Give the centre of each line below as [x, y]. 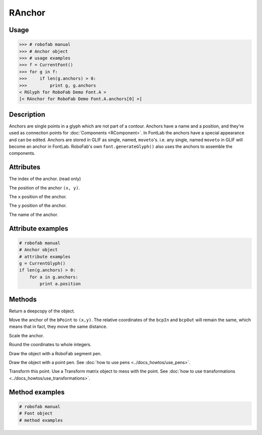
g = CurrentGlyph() [42, 263]
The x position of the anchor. [38, 197]
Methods [23, 299]
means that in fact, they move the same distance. [58, 326]
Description [27, 114]
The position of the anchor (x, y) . [44, 188]
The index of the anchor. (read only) [45, 179]
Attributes [25, 167]
